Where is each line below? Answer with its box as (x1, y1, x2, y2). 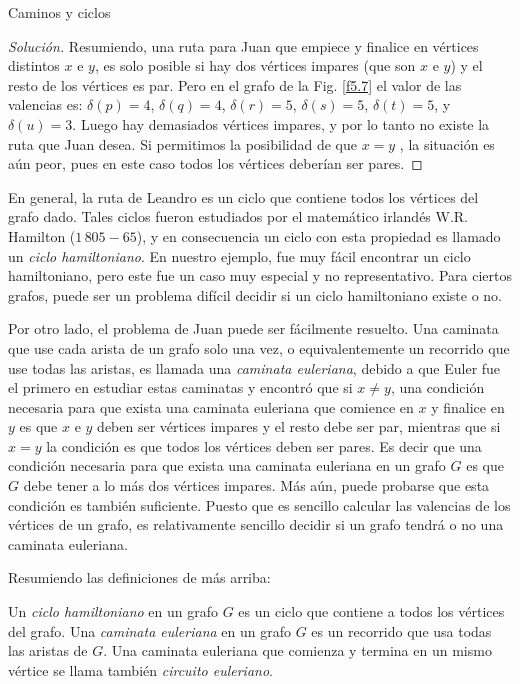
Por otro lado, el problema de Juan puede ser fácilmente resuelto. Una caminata (8, 318, 499, 339)
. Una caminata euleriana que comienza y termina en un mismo (103, 640, 492, 661)
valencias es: (8, 94, 83, 115)
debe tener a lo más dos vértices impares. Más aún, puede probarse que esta (23, 475, 490, 496)
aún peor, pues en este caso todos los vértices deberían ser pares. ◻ (8, 153, 423, 174)
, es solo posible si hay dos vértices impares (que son (94, 55, 416, 76)
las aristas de (8, 640, 88, 661)
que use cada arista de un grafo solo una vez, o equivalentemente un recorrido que (8, 337, 510, 358)
